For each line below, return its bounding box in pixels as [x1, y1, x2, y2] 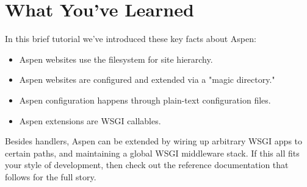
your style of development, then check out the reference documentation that [5, 158, 289, 171]
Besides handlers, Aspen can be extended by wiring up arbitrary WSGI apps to [5, 135, 303, 147]
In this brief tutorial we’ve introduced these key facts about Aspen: [5, 32, 256, 45]
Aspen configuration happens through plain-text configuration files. [19, 93, 271, 106]
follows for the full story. [5, 170, 96, 183]
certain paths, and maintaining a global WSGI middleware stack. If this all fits [5, 146, 300, 159]
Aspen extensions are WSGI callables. [19, 114, 161, 127]
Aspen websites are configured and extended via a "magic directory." [19, 73, 275, 86]
